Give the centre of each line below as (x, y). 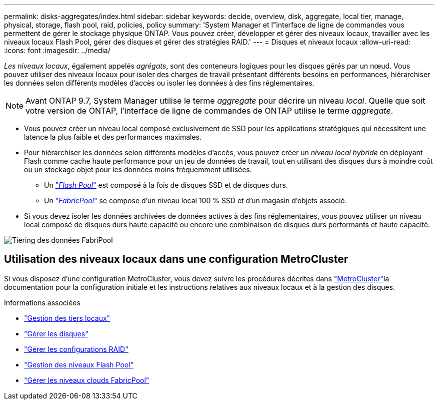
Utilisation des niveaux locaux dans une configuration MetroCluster (176, 259)
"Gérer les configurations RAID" (76, 349)
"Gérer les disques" (56, 333)
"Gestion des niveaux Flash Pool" (79, 364)
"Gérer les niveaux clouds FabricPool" (87, 380)
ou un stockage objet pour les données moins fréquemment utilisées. (138, 169)
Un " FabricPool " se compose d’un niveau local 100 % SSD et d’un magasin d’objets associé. (195, 200)
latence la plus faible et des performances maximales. (113, 137)
